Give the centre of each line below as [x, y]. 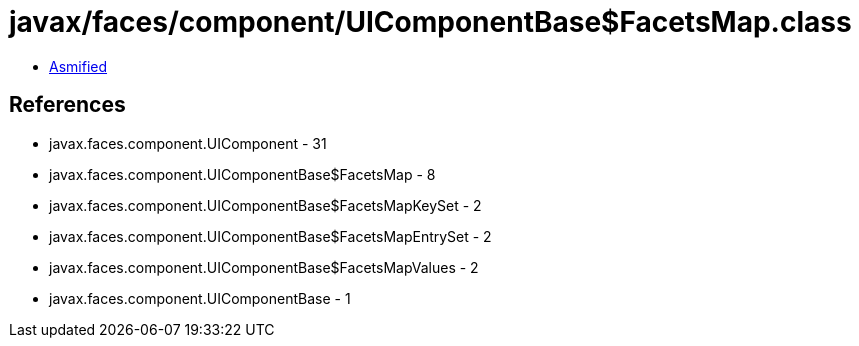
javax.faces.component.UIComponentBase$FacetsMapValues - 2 [264, 267]
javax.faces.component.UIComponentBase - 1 [200, 298]
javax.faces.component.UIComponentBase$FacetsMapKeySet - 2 [265, 205]
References [67, 105]
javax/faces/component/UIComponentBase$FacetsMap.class [430, 22]
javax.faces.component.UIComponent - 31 [188, 143]
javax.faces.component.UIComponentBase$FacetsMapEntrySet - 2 [270, 236]
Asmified [78, 66]
